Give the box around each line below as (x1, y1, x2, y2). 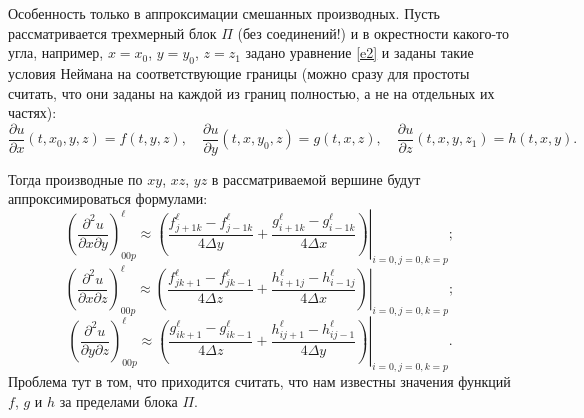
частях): (8, 102, 57, 123)
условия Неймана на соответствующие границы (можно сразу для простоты (8, 62, 470, 83)
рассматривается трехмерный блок (8, 22, 217, 43)
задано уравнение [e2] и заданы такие (245, 42, 474, 63)
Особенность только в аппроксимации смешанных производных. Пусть (8, 3, 440, 23)
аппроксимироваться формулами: (8, 188, 208, 209)
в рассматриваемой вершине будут (211, 168, 421, 189)
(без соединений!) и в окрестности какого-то (237, 22, 509, 43)
